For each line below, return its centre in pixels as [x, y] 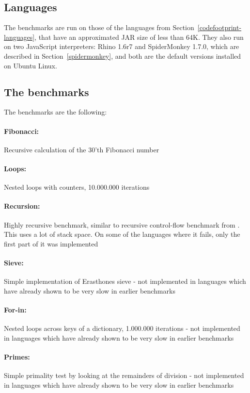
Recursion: [22, 206]
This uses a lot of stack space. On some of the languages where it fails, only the [122, 234]
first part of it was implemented [51, 243]
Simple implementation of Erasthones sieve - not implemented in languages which [125, 281]
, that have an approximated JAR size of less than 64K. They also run [139, 37]
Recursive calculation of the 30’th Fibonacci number [82, 149]
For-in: [15, 309]
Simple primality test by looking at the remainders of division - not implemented [124, 375]
